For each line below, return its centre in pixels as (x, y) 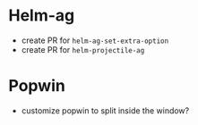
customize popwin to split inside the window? (105, 110)
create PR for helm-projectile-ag (83, 49)
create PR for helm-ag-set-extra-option (95, 40)
